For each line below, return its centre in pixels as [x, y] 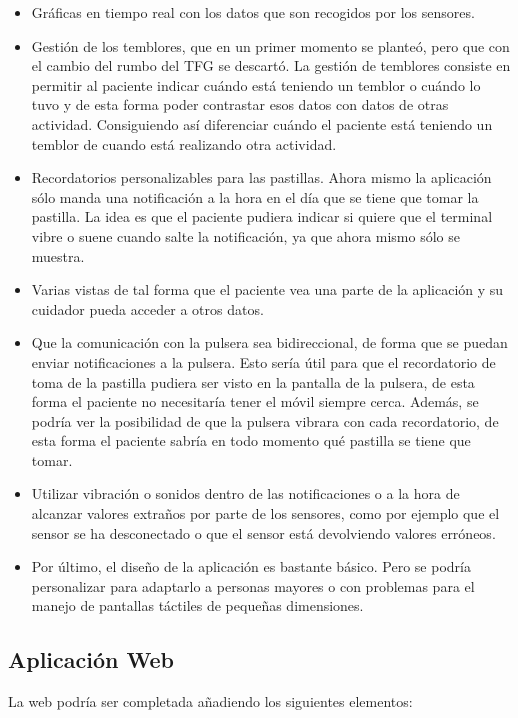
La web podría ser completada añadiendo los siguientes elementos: [210, 701]
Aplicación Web [91, 659]
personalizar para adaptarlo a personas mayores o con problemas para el [253, 585]
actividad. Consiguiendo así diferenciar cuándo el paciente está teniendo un [262, 123]
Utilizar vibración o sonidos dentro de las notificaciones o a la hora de [245, 493]
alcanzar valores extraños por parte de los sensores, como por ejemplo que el [265, 513]
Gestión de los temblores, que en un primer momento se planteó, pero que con [270, 45]
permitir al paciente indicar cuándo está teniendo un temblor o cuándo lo [256, 84]
